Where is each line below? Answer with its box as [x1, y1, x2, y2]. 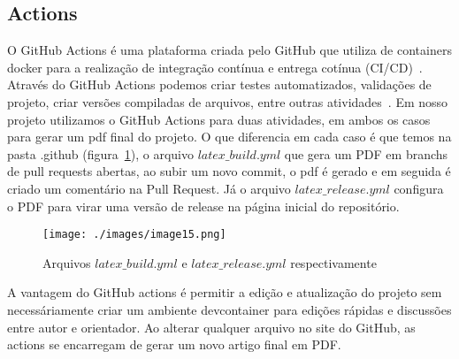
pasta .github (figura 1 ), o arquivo [7, 144, 194, 163]
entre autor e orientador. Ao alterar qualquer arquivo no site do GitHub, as [7, 317, 416, 336]
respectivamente [290, 253, 377, 271]
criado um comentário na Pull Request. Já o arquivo [7, 179, 291, 197]
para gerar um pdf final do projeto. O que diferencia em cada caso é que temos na [7, 127, 452, 146]
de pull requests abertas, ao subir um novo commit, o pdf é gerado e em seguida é [7, 162, 451, 180]
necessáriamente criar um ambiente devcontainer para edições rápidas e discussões [7, 300, 452, 318]
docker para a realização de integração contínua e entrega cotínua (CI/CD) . [7, 57, 423, 76]
